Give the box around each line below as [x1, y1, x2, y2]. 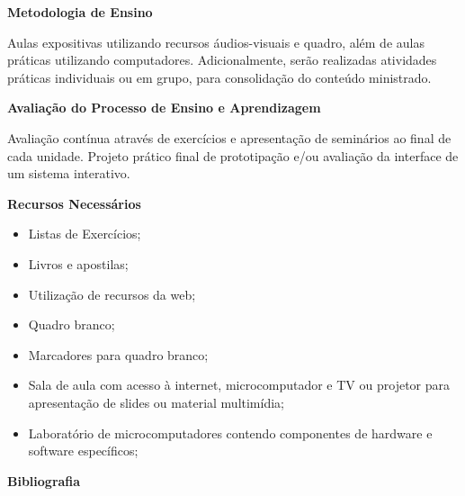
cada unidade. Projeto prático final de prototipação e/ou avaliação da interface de [7, 146, 459, 165]
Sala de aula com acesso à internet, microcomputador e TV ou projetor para [28, 375, 450, 394]
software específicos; [28, 441, 139, 460]
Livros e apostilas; [28, 254, 129, 273]
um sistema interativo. [7, 164, 130, 183]
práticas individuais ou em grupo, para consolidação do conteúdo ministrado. [7, 68, 432, 86]
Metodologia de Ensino [7, 3, 153, 21]
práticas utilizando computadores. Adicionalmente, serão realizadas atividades [7, 50, 437, 69]
